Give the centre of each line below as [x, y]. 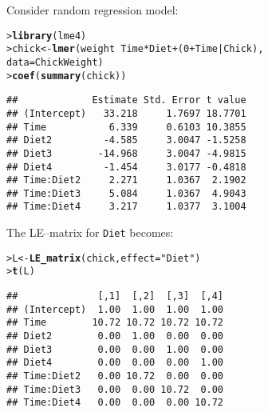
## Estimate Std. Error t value [126, 100]
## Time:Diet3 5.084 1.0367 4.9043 [126, 193]
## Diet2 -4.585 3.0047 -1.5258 [126, 140]
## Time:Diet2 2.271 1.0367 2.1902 [126, 180]
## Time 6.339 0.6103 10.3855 [126, 127]
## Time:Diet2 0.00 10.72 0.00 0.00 [115, 376]
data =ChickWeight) [55, 62]
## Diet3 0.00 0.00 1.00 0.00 [115, 349]
